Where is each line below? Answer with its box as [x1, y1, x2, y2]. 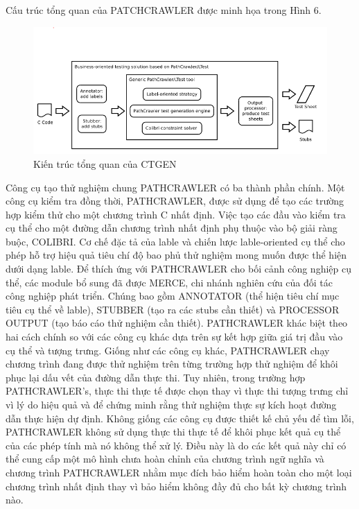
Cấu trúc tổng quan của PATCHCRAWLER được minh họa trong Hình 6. [6, 3, 322, 17]
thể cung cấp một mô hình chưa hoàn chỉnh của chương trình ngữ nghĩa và [6, 451, 324, 466]
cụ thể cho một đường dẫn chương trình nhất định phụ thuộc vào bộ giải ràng [6, 221, 338, 235]
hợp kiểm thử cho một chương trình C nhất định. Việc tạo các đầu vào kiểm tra [6, 207, 346, 221]
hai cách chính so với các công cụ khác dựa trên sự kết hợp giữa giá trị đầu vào [6, 329, 343, 344]
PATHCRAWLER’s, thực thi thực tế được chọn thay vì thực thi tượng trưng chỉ [6, 383, 349, 398]
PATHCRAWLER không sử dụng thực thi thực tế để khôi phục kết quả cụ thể [6, 424, 341, 439]
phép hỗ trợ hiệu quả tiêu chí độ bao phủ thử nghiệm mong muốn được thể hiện [6, 248, 347, 262]
